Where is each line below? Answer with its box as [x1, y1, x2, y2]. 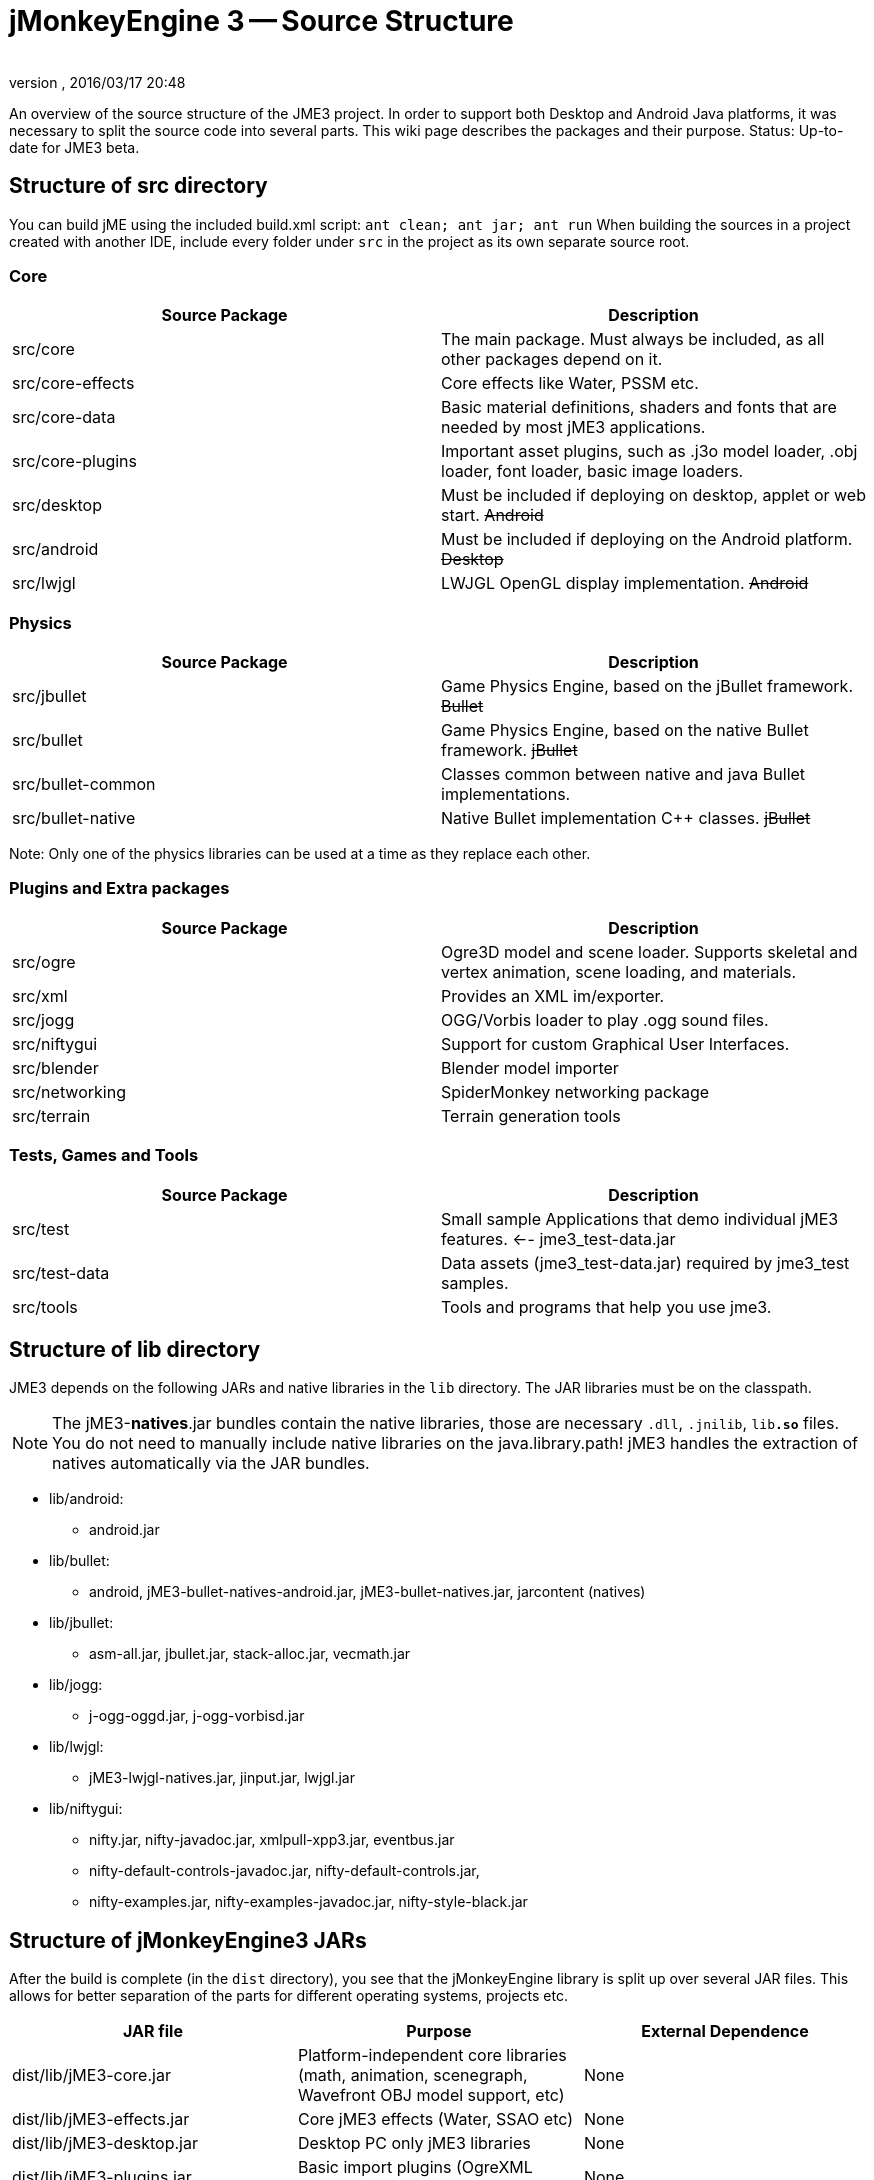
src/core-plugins [12, 451, 138, 472]
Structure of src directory [9, 173, 268, 199]
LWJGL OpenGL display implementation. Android [441, 573, 809, 594]
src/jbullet [12, 686, 87, 707]
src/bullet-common [12, 774, 156, 795]
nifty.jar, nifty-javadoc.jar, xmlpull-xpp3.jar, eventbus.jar [89, 1831, 455, 1849]
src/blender [12, 1057, 99, 1078]
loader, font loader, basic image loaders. [441, 461, 744, 482]
